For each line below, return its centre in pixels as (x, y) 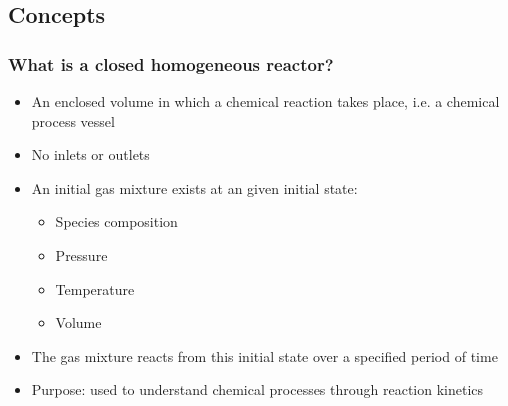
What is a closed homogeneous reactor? (171, 63)
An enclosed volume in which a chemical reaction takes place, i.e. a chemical (265, 101)
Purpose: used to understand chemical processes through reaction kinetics (257, 389)
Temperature (95, 288)
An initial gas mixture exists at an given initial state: (194, 187)
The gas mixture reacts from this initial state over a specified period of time (264, 355)
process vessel (73, 120)
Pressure (81, 254)
